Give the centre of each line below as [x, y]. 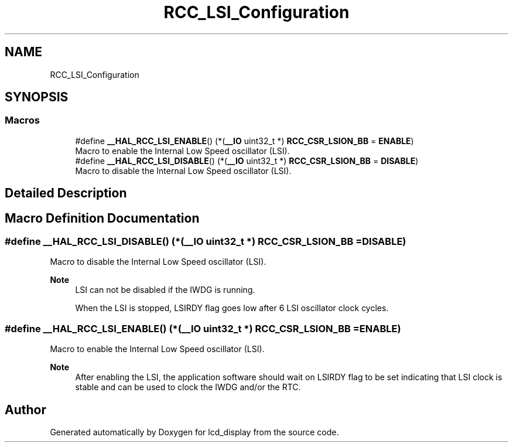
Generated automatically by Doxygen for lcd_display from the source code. [194, 432]
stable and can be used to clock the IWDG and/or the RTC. [188, 387]
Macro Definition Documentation [102, 218]
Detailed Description [66, 193]
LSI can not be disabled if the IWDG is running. [165, 290]
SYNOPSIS [37, 97]
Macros [22, 120]
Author [25, 410]
